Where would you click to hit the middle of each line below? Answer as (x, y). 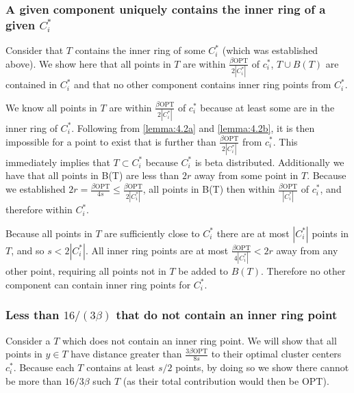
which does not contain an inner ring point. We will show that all (199, 340)
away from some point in (246, 175)
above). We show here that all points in (88, 63)
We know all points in (51, 107)
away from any (307, 250)
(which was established (270, 50)
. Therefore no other (303, 271)
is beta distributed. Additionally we (269, 162)
